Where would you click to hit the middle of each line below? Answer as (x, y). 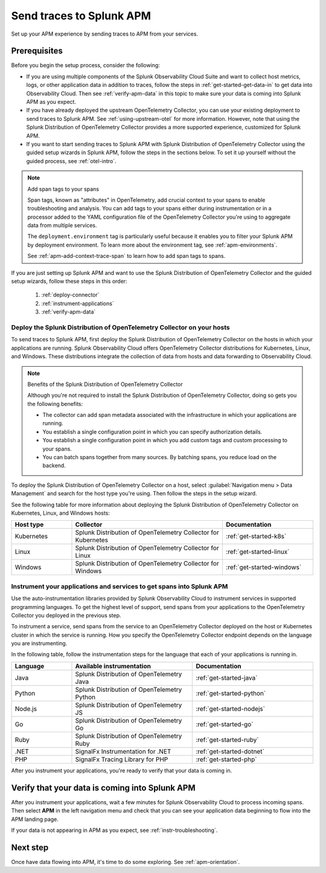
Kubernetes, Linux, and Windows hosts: (60, 513)
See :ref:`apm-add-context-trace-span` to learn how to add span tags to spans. (126, 256)
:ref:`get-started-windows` (264, 567)
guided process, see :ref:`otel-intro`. (72, 161)
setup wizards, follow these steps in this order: (69, 282)
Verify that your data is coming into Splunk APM (103, 788)
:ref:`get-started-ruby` (227, 739)
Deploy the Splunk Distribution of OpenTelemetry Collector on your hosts (120, 327)
